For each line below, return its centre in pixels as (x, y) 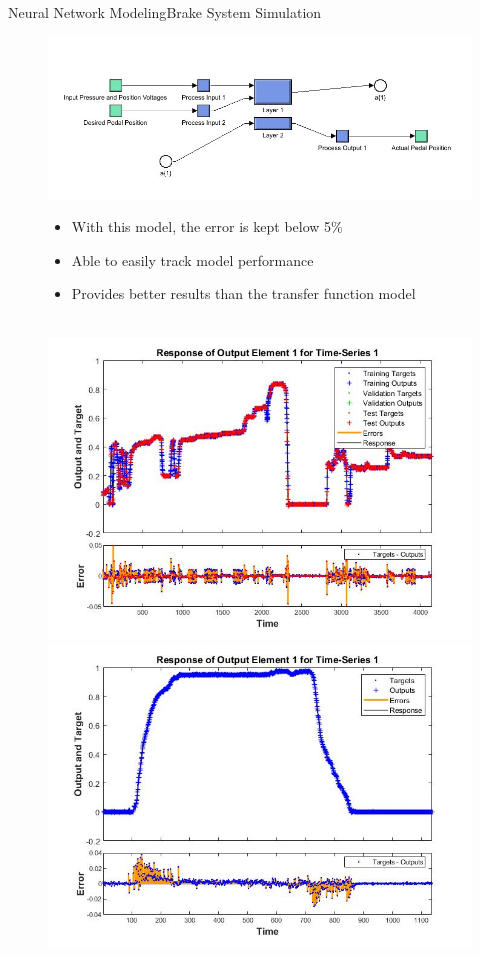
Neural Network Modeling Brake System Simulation (165, 12)
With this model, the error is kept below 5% (207, 226)
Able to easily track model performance (192, 259)
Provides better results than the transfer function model (243, 293)
